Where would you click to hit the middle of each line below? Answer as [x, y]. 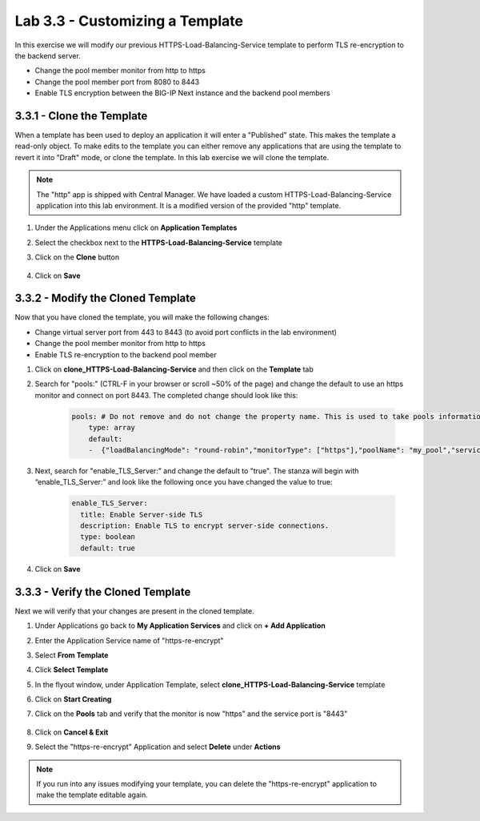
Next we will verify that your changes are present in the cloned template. [135, 611]
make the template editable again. [92, 795]
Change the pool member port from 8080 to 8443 [117, 82]
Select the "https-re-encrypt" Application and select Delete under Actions [158, 747]
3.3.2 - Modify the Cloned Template [105, 298]
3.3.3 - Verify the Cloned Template [103, 592]
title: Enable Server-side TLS [142, 514]
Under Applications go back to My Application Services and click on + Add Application [180, 626]
